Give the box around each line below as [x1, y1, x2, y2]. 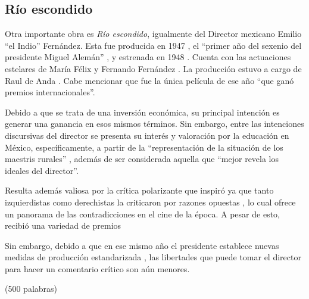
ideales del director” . [5, 164, 79, 176]
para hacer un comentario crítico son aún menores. [5, 262, 190, 275]
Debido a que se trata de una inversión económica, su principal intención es [5, 105, 280, 118]
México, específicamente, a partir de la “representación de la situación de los [5, 141, 283, 153]
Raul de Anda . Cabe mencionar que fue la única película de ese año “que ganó [5, 74, 294, 86]
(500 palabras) [5, 282, 58, 295]
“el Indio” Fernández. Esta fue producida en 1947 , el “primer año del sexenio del [5, 39, 302, 51]
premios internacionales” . [5, 86, 95, 98]
